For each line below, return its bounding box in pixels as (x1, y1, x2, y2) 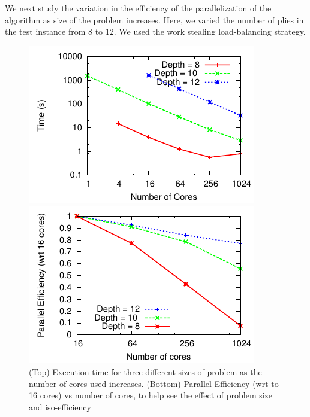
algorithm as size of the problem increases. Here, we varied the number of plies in (5, 13, 304, 26)
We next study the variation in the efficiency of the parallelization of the (5, 2, 272, 14)
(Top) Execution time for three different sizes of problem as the (29, 365, 262, 378)
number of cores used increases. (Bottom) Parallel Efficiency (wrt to (29, 377, 279, 389)
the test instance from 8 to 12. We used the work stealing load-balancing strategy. (5, 25, 306, 38)
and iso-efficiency (29, 400, 91, 413)
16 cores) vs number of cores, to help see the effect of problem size (29, 389, 273, 401)
